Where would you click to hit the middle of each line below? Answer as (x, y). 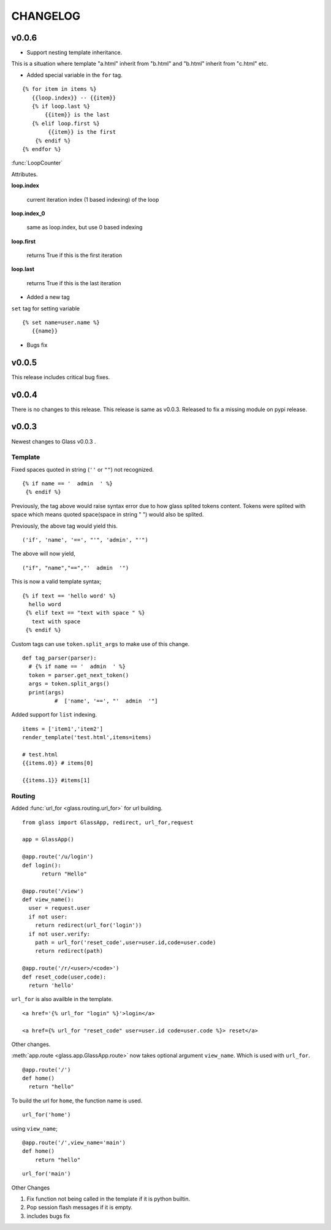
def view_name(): (48, 900)
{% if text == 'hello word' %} (69, 596)
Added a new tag (48, 297)
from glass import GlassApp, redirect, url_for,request (108, 822)
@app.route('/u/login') (58, 857)
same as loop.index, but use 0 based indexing (85, 228)
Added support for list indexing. (54, 715)
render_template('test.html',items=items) (87, 737)
